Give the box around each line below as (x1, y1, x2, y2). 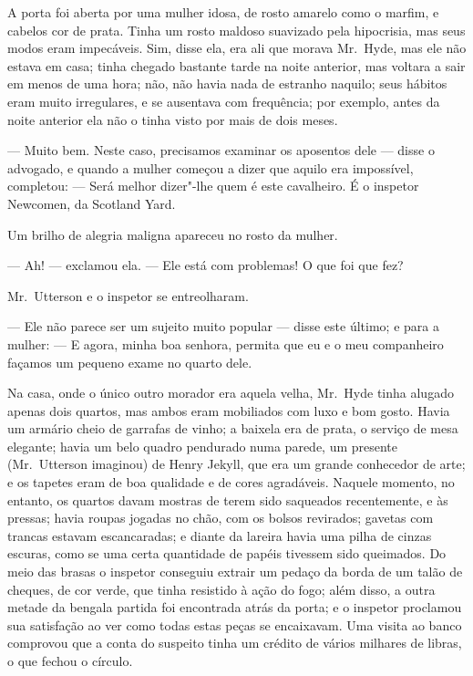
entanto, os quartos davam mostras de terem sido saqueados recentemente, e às (7, 490, 448, 509)
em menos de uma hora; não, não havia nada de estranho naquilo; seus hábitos (7, 74, 447, 93)
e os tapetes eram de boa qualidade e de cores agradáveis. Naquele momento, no (7, 473, 455, 492)
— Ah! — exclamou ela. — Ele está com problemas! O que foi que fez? (7, 255, 404, 275)
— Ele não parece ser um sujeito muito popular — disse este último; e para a (7, 317, 439, 336)
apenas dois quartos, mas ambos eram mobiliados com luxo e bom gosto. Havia (7, 400, 450, 420)
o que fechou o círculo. (7, 651, 133, 670)
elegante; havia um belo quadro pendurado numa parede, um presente (7, 436, 398, 455)
